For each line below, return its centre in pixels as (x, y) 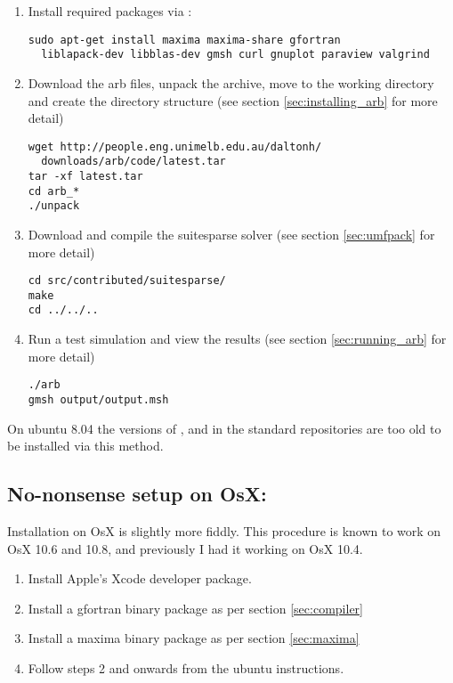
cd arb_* (54, 191)
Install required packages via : (110, 11)
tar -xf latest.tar (85, 176)
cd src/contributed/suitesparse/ (127, 281)
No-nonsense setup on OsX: (137, 494)
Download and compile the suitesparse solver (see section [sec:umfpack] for (231, 234)
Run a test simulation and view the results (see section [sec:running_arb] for (237, 339)
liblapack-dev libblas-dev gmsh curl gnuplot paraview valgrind (235, 55)
